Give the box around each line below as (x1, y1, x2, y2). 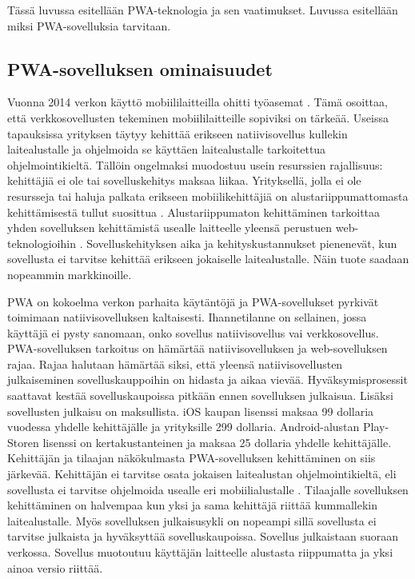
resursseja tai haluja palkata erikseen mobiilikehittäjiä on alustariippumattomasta (7, 187, 409, 204)
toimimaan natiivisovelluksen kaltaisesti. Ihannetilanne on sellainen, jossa (7, 309, 367, 325)
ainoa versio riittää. (7, 559, 103, 576)
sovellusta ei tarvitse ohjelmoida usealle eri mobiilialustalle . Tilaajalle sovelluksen (7, 481, 409, 497)
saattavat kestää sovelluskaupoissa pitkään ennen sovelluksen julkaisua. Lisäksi (7, 387, 393, 404)
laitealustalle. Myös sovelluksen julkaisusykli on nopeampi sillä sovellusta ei (7, 512, 377, 529)
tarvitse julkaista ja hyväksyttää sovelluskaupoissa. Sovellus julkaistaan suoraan (7, 528, 398, 545)
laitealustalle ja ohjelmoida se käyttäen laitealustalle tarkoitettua (7, 141, 326, 158)
